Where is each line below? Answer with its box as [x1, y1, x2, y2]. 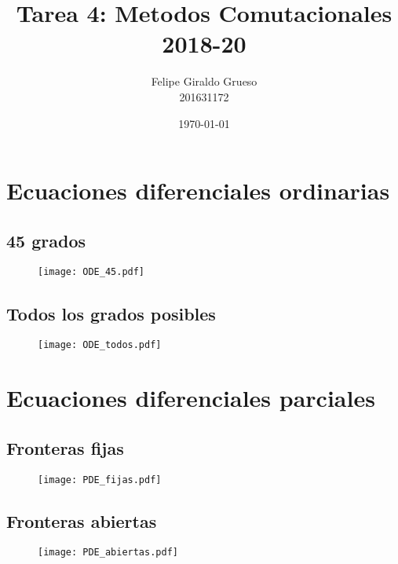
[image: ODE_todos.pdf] [38, 339, 162, 351]
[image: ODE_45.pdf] [38, 266, 145, 278]
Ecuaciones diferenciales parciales [6, 382, 375, 414]
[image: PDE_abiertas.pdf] [38, 547, 178, 559]
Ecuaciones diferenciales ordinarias [6, 174, 390, 207]
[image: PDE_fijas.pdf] [38, 474, 162, 485]
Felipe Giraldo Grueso [151, 73, 257, 90]
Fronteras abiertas [6, 508, 157, 533]
